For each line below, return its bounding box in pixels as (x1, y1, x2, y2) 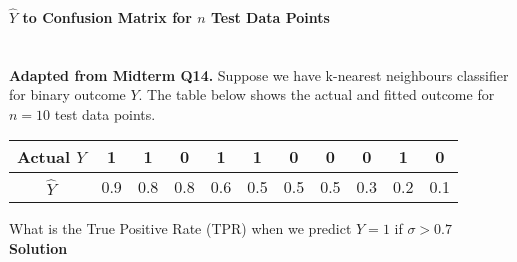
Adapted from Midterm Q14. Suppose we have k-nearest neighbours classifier (9, 64, 509, 85)
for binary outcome (9, 84, 126, 105)
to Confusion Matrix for (22, 6, 192, 27)
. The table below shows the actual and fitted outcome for (138, 84, 495, 105)
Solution (9, 237, 68, 258)
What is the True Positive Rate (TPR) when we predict (9, 218, 352, 239)
